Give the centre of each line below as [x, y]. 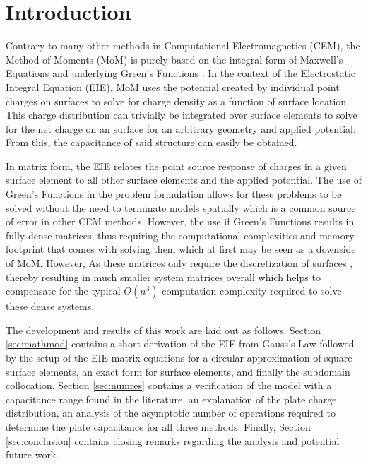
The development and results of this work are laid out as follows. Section [164, 329]
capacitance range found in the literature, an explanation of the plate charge [171, 399]
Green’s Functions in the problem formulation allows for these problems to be [174, 194]
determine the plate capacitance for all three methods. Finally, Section [158, 426]
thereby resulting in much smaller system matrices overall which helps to [163, 276]
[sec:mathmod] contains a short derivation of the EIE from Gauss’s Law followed [180, 344]
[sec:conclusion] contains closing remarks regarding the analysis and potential [173, 440]
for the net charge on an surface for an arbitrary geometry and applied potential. [181, 128]
